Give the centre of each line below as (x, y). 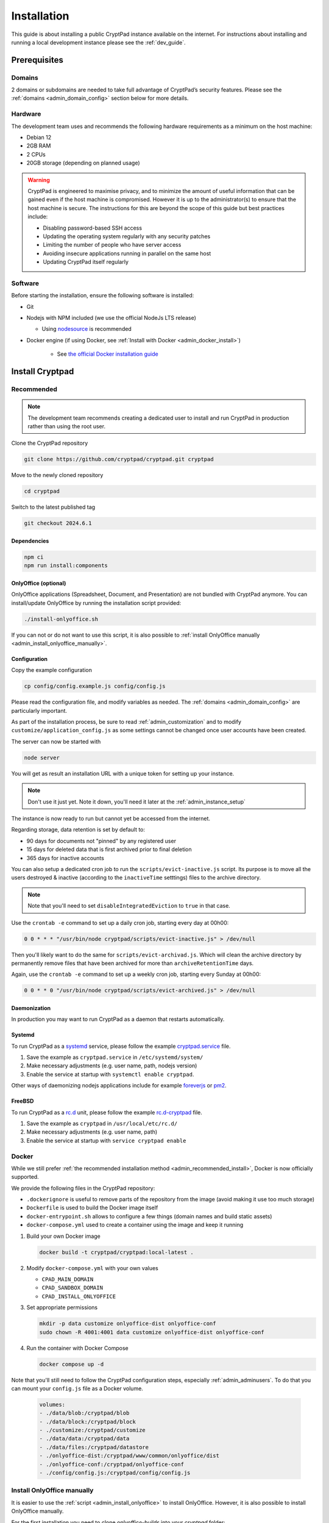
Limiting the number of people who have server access (112, 245)
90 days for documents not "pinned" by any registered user (101, 841)
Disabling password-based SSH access (93, 228)
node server (42, 758)
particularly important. (39, 710)
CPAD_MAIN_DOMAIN (68, 1279)
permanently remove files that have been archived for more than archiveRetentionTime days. (133, 963)
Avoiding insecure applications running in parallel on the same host (127, 253)
